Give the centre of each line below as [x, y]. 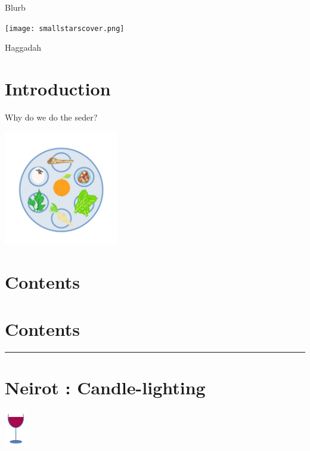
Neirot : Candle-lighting [105, 387]
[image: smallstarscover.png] [65, 28]
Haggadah [23, 47]
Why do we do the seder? [51, 117]
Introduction [58, 89]
